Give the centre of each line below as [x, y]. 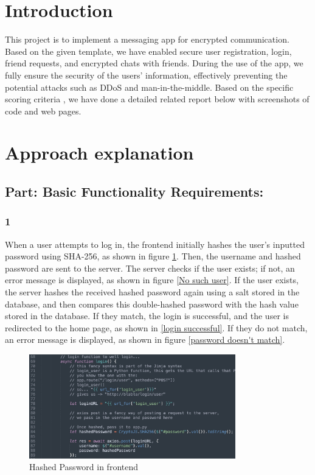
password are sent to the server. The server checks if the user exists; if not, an [150, 268]
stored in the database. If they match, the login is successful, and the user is [147, 316]
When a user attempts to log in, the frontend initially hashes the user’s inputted [155, 244]
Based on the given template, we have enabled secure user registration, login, [148, 51]
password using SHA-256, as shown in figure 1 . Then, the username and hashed [153, 256]
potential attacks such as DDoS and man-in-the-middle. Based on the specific [149, 87]
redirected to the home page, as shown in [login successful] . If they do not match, [156, 327]
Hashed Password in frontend [84, 467]
